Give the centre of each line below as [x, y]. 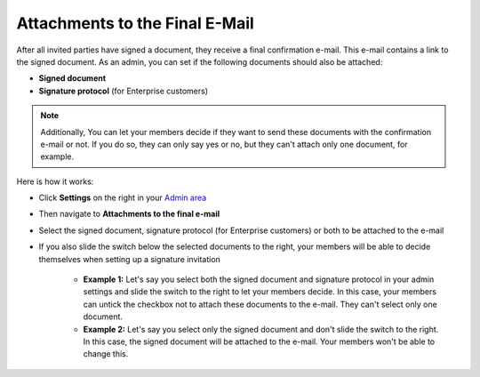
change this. [106, 354]
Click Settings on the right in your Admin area [123, 198]
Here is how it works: [55, 181]
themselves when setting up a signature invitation [130, 259]
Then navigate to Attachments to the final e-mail [129, 214]
